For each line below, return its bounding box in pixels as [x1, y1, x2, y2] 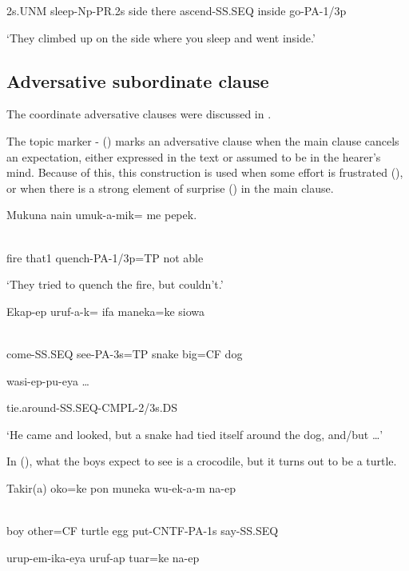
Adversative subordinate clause [6, 68, 269, 93]
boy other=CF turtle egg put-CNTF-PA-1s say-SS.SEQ [6, 522, 279, 539]
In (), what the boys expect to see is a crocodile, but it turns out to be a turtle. [6, 453, 397, 469]
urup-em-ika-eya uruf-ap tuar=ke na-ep [6, 549, 200, 565]
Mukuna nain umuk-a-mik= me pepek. [6, 206, 197, 223]
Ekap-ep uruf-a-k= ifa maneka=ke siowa [6, 302, 205, 319]
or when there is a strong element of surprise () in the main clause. [6, 179, 334, 196]
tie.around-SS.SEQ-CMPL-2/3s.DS [6, 399, 178, 416]
